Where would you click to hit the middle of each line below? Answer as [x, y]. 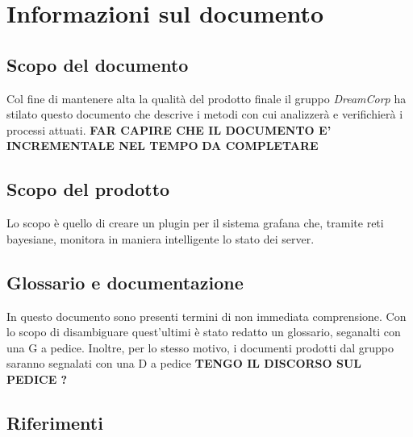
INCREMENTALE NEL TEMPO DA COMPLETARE [163, 146]
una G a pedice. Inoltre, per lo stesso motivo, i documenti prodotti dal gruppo [200, 347]
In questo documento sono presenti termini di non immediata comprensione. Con [206, 316]
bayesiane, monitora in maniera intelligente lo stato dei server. [161, 238]
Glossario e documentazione [125, 282]
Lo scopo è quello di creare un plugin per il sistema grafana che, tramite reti [195, 223]
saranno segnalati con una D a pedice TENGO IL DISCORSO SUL [184, 363]
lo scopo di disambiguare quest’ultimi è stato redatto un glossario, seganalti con [204, 332]
